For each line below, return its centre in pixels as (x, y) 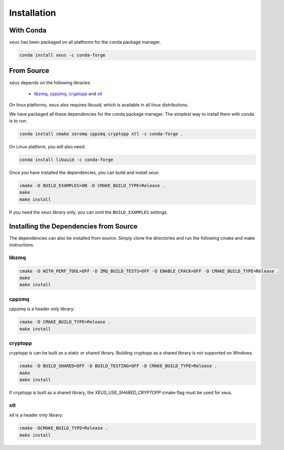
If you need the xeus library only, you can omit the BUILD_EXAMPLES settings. (89, 212)
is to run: (18, 121)
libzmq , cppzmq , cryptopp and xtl (68, 94)
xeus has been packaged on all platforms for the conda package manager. (85, 42)
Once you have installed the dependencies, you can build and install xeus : (84, 173)
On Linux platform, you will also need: (47, 147)
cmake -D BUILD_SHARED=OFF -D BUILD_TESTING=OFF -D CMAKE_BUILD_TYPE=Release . (118, 366)
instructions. (22, 245)
